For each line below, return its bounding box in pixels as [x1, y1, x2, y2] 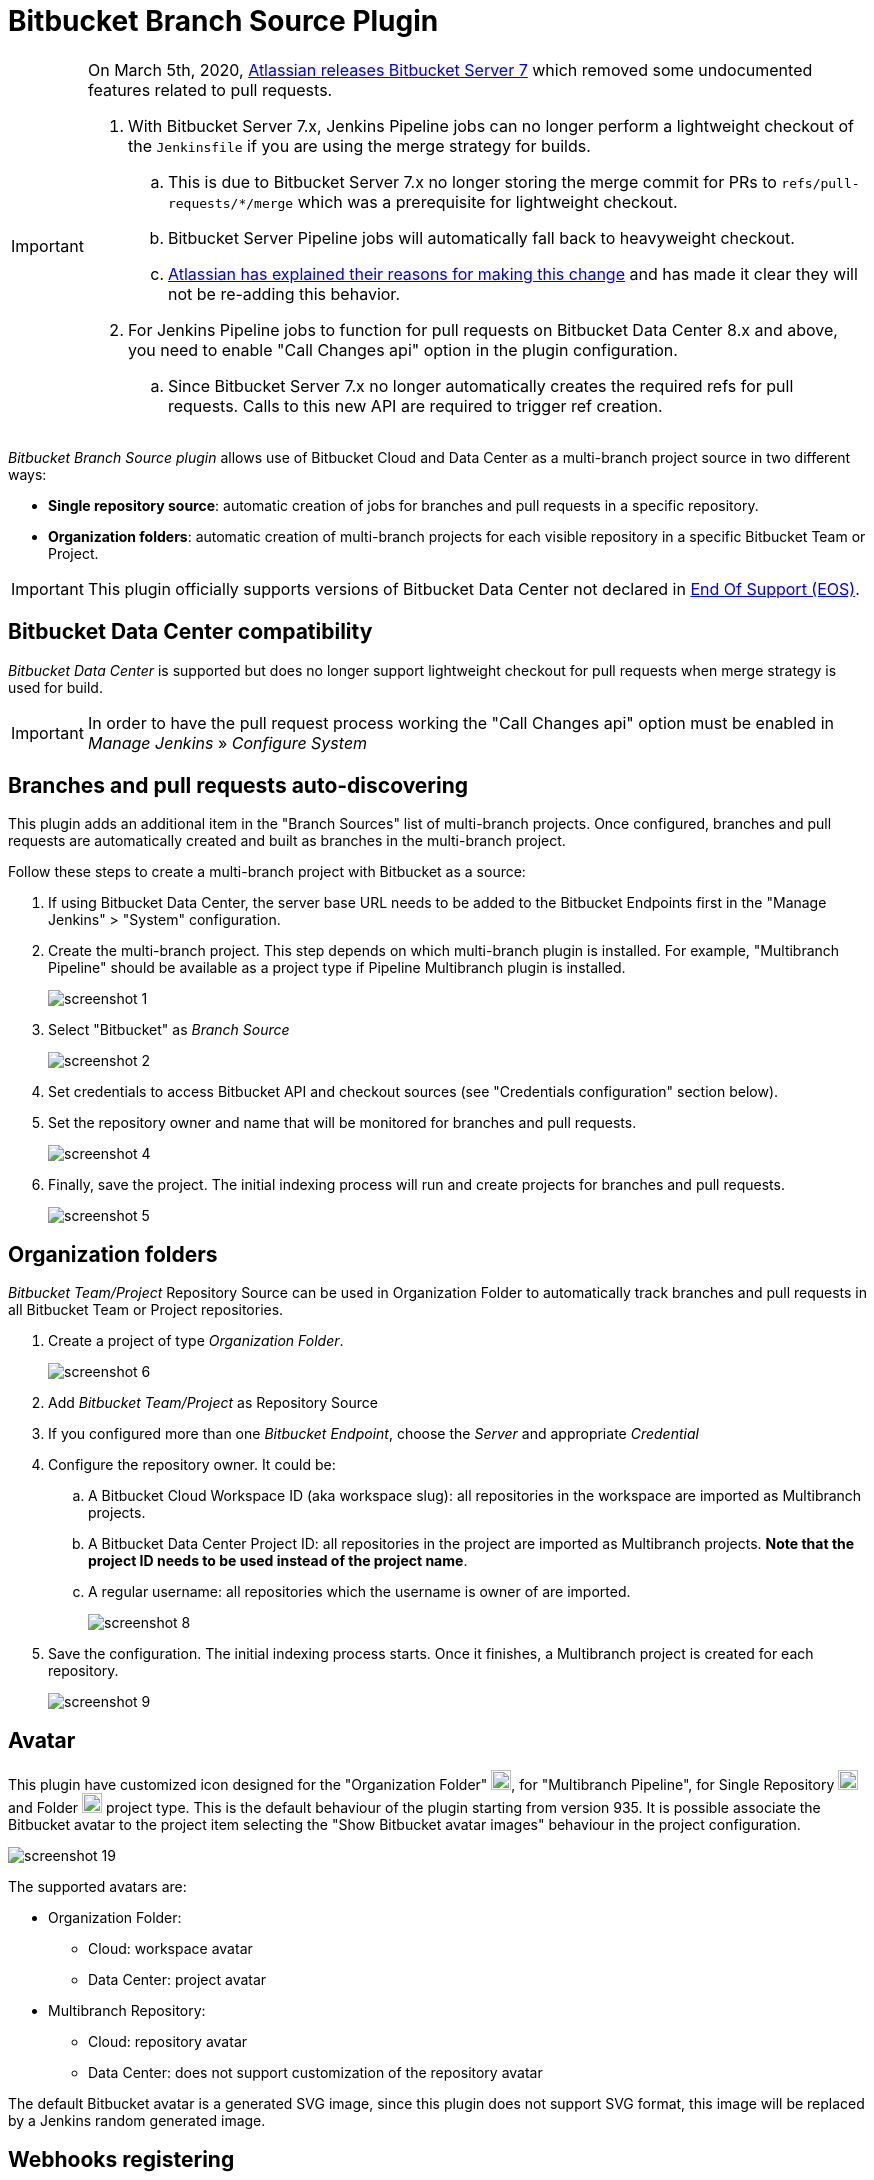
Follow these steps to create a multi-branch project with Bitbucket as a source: [8, 863, 526, 881]
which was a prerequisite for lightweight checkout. [297, 191, 678, 212]
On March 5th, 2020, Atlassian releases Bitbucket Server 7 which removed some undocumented [87, 59, 813, 80]
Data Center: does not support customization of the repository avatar [88, 2064, 543, 2082]
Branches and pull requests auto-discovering [8, 773, 469, 799]
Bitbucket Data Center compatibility [8, 619, 373, 645]
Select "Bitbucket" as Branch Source [48, 1021, 290, 1039]
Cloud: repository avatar [88, 2033, 248, 2051]
